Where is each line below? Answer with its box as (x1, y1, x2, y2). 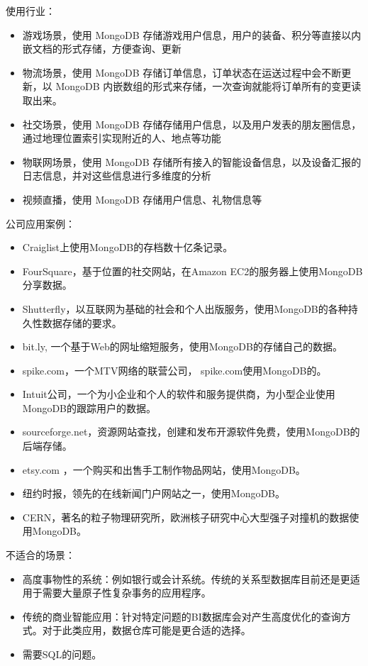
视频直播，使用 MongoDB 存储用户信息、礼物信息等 (22, 192, 262, 206)
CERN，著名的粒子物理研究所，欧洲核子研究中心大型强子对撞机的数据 (22, 509, 350, 524)
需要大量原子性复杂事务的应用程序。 (42, 585, 211, 600)
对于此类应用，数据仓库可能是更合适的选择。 (42, 623, 251, 638)
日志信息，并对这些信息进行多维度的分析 (22, 168, 211, 183)
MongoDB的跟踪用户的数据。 (22, 400, 157, 415)
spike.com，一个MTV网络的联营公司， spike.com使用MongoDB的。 (22, 362, 327, 377)
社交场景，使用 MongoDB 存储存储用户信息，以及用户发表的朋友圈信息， (22, 116, 362, 131)
